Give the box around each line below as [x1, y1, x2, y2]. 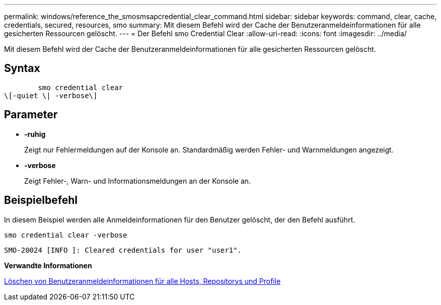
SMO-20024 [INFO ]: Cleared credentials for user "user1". [4, 246, 242, 254]
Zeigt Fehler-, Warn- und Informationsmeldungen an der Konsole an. [24, 176, 251, 185]
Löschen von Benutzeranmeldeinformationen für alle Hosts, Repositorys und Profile [4, 276, 281, 285]
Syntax [4, 62, 40, 75]
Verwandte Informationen [4, 261, 92, 270]
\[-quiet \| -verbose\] [4, 91, 98, 100]
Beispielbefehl [4, 194, 78, 207]
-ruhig [24, 129, 46, 138]
